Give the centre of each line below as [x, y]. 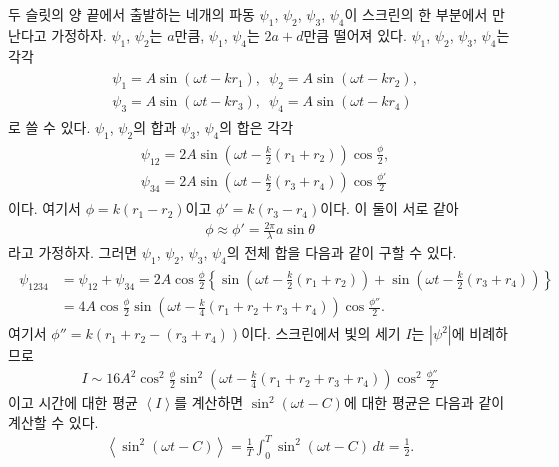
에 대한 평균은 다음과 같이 [424, 402]
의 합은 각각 [256, 126]
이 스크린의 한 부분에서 [416, 14]
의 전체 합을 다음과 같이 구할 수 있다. [341, 252]
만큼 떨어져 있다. [355, 34]
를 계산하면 [209, 402]
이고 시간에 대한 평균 [73, 402]
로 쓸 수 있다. [49, 126]
